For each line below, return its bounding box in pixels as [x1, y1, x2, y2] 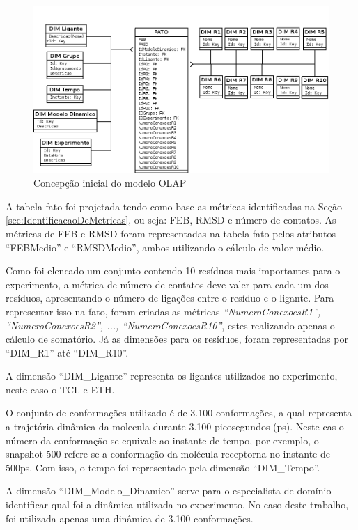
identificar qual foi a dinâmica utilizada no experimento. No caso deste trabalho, [6, 497, 349, 512]
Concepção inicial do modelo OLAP [33, 176, 187, 190]
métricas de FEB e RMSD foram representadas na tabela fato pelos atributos [6, 226, 336, 240]
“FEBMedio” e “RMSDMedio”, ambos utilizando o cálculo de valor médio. [6, 240, 325, 254]
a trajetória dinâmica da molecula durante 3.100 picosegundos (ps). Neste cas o [6, 419, 344, 434]
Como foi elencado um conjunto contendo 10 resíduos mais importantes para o [6, 263, 341, 278]
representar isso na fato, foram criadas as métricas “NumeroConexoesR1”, [6, 304, 321, 318]
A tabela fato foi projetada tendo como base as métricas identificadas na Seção [6, 198, 342, 213]
